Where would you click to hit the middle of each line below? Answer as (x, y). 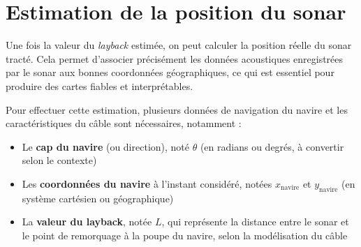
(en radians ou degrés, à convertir (272, 146)
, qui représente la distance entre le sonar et (255, 222)
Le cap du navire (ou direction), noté (105, 146)
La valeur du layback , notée (87, 222)
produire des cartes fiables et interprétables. (100, 85)
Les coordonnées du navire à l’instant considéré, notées (147, 183)
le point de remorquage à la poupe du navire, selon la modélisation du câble (185, 235)
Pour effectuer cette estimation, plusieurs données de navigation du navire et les (177, 109)
